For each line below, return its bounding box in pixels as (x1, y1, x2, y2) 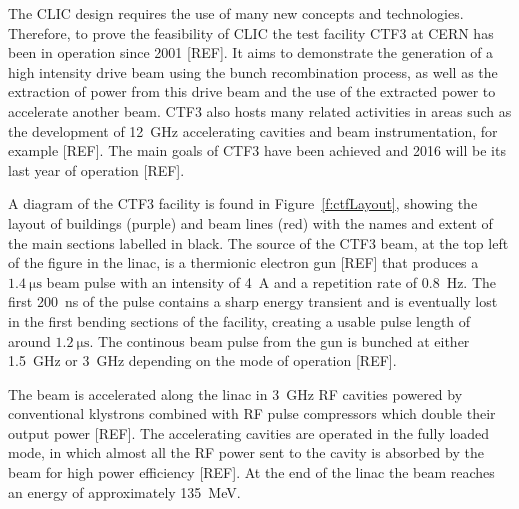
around (8, 330, 51, 351)
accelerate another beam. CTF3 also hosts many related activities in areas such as (8, 100, 512, 121)
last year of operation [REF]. (8, 159, 185, 180)
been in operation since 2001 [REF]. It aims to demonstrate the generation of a (8, 42, 494, 63)
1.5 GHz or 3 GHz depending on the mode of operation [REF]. (8, 350, 397, 371)
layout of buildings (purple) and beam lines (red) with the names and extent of (8, 212, 493, 233)
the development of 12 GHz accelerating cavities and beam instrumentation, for (8, 120, 498, 141)
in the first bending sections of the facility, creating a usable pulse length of (8, 310, 471, 331)
